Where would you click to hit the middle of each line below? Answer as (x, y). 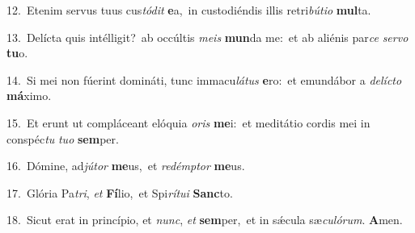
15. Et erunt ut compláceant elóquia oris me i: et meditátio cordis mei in (188, 122)
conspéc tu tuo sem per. (63, 138)
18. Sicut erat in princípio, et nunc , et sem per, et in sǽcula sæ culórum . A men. (205, 220)
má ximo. (29, 96)
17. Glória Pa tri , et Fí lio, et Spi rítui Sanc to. (120, 192)
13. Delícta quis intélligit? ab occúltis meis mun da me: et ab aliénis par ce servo (207, 37)
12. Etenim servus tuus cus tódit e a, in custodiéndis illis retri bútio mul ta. (189, 10)
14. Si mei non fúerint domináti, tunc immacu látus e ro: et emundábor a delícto (204, 79)
